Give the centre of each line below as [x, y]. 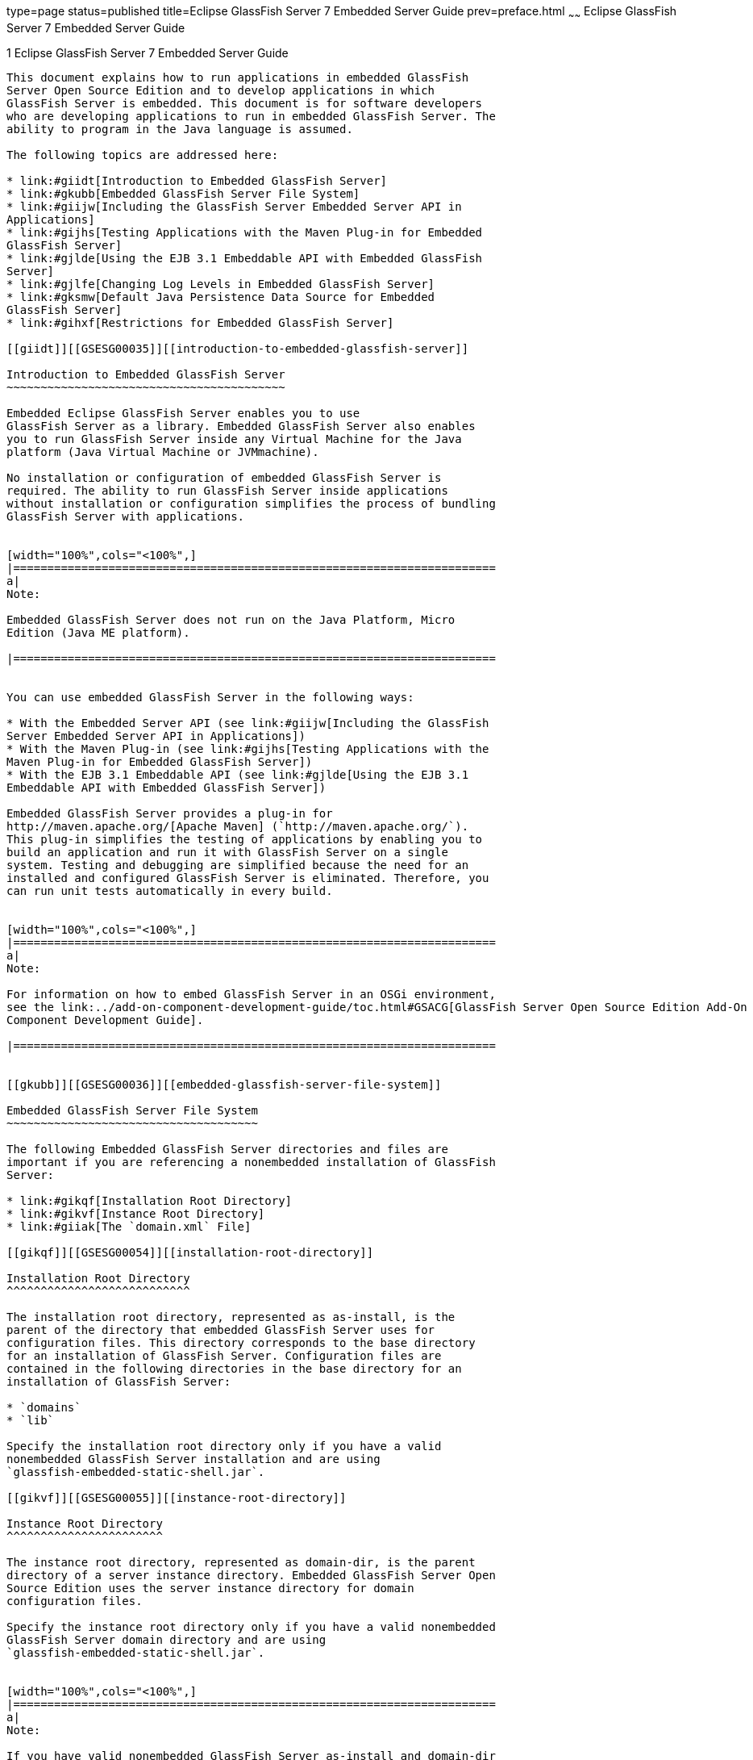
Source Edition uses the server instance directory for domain [210, 1588]
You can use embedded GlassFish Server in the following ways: [210, 697]
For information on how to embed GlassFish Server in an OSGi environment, [251, 994]
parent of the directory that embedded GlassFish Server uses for [221, 1329]
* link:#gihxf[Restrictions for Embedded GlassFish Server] [200, 322]
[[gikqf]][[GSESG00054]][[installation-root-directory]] [190, 1252]
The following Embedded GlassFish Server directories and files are [227, 1149]
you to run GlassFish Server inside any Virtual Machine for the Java [234, 439]
